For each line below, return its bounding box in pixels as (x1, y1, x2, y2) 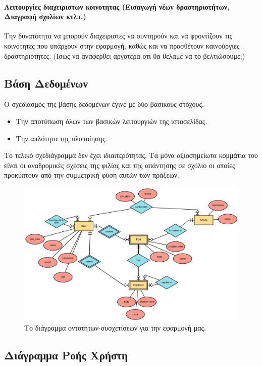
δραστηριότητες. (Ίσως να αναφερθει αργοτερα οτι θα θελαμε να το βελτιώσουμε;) (4, 50, 245, 61)
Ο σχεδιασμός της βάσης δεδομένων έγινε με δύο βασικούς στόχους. (4, 99, 204, 109)
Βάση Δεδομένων (4, 75, 88, 91)
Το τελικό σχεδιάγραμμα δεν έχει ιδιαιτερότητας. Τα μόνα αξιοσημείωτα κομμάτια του (4, 150, 258, 160)
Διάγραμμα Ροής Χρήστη (4, 347, 128, 363)
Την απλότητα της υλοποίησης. (16, 133, 108, 143)
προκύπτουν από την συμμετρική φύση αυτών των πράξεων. (4, 170, 179, 180)
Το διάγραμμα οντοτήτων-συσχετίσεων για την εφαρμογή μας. (24, 322, 206, 333)
